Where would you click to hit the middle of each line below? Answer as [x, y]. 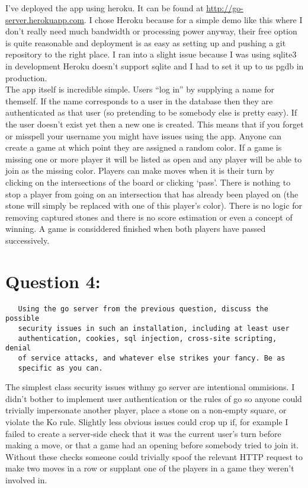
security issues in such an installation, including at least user [154, 328]
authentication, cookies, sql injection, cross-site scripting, [147, 338]
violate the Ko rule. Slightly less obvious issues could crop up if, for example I [147, 421]
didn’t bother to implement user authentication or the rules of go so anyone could [154, 398]
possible [23, 319]
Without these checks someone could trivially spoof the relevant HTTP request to [154, 456]
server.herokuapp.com [45, 19]
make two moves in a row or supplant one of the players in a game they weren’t [150, 468]
